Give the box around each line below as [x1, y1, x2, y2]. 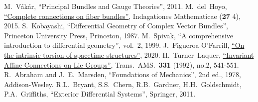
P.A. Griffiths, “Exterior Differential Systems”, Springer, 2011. [4, 89, 196, 99]
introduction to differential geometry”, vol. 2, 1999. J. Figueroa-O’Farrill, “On [4, 40, 245, 50]
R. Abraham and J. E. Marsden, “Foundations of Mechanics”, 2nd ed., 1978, [4, 69, 241, 80]
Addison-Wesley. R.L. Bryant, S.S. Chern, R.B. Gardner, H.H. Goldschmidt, [4, 79, 242, 89]
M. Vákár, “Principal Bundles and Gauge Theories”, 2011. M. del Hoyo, [4, 1, 227, 11]
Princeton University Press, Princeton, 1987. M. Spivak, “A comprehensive [4, 30, 233, 40]
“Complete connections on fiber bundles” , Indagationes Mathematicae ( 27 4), [4, 10, 241, 21]
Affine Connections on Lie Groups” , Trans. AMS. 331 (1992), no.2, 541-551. [4, 59, 239, 70]
